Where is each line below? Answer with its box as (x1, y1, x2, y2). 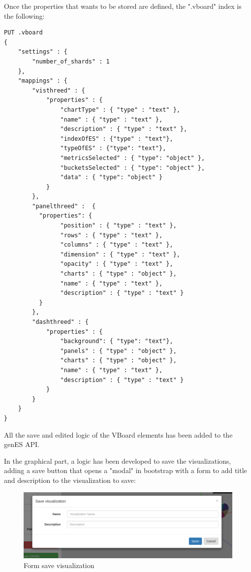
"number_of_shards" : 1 (32, 58, 110, 65)
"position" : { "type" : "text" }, (60, 222, 177, 229)
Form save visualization (24, 560, 94, 570)
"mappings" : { (18, 77, 67, 85)
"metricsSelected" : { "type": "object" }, (60, 154, 205, 161)
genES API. (4, 439, 39, 449)
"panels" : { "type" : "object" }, (60, 347, 177, 354)
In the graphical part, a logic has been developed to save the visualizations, (4, 455, 231, 466)
